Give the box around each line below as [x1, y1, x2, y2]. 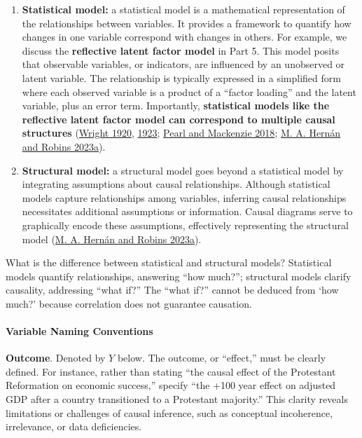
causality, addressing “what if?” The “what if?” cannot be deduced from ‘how [6, 282, 339, 297]
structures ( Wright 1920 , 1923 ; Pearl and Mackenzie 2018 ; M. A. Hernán [22, 125, 341, 140]
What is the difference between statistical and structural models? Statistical [6, 255, 332, 270]
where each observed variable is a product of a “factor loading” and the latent [22, 84, 356, 99]
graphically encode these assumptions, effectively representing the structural [22, 217, 349, 232]
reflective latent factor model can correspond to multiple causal [22, 111, 335, 126]
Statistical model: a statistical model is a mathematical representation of [22, 2, 345, 16]
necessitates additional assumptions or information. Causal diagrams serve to [22, 204, 353, 219]
